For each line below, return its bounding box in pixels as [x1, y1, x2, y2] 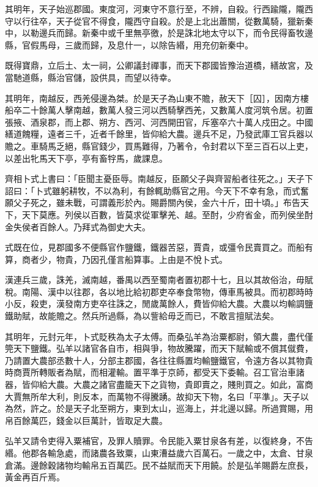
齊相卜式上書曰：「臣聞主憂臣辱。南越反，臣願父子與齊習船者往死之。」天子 [5, 172, 305, 185]
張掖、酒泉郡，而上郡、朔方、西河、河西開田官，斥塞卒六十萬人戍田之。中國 [5, 115, 313, 128]
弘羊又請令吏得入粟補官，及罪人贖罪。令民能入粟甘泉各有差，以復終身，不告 [5, 434, 313, 447]
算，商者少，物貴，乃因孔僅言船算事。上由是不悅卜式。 [5, 252, 227, 265]
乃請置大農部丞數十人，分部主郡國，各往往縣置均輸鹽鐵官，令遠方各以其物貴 [5, 353, 313, 366]
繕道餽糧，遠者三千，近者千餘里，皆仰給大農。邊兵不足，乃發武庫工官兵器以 [5, 127, 313, 140]
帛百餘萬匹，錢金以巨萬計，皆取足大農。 [5, 413, 168, 426]
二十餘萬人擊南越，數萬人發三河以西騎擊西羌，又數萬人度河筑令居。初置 [21, 104, 313, 116]
